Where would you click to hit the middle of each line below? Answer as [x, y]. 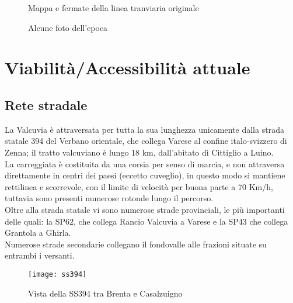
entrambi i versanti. [40, 255]
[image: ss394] [57, 274]
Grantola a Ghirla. [38, 233]
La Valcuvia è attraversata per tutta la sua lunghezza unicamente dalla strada [144, 129]
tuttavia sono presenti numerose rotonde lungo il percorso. [109, 198]
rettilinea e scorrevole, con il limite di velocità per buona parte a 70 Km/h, [139, 186]
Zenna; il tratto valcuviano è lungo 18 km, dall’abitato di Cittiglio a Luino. [139, 152]
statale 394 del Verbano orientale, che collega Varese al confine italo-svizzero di [146, 141]
